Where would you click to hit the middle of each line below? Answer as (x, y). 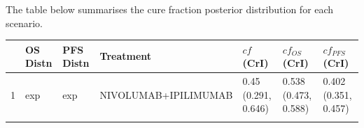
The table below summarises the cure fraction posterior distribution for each (170, 9)
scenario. (24, 23)
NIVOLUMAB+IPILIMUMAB (166, 94)
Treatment (126, 56)
